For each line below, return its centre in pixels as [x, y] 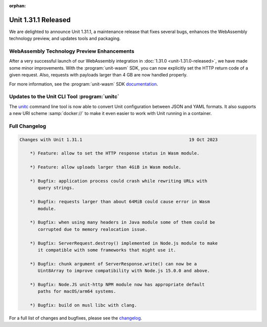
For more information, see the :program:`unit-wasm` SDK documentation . [84, 84]
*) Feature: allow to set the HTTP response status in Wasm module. [115, 153]
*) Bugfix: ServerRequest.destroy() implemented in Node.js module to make [124, 243]
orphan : [18, 6]
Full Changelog [28, 126]
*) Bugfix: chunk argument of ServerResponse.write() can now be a [113, 264]
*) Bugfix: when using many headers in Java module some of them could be [122, 222]
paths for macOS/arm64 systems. [77, 291]
